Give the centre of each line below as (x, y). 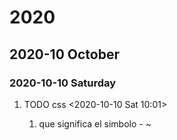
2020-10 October (64, 54)
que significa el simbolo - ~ (95, 123)
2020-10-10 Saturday (63, 83)
